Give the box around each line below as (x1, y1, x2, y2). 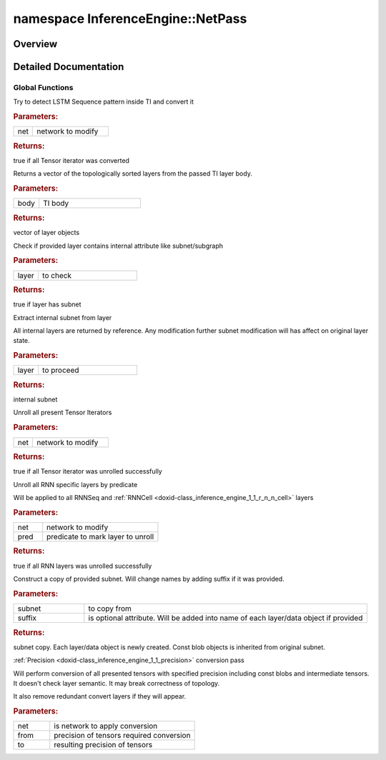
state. (13, 336, 30, 345)
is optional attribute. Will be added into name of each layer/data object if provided (88, 613, 363, 623)
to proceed (41, 365, 79, 375)
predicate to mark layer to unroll (46, 532, 154, 542)
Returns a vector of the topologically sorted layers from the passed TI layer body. (13, 169, 253, 178)
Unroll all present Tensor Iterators (13, 408, 112, 417)
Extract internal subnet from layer (13, 313, 112, 321)
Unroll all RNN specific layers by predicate (13, 480, 138, 489)
